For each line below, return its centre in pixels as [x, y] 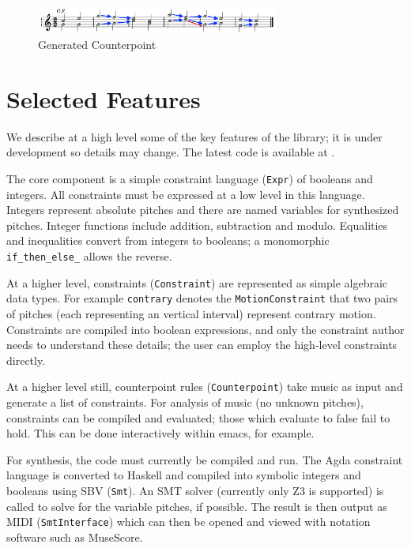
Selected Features [104, 98]
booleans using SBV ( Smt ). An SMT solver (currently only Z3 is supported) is [195, 491]
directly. [26, 360]
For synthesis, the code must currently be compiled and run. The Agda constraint [205, 459]
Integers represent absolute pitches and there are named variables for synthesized [203, 210]
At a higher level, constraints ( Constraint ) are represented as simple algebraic [197, 282]
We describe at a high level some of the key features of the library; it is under [194, 136]
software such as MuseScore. [75, 537]
